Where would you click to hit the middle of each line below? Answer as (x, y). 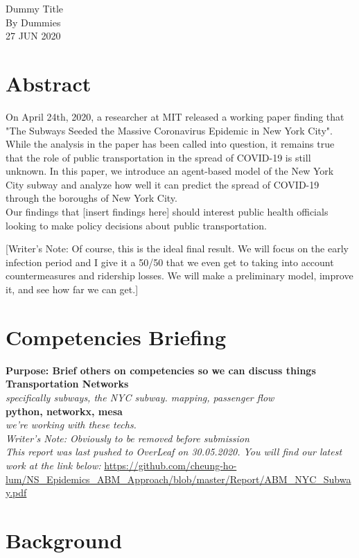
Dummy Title (35, 8)
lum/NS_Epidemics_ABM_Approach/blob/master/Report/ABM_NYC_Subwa (178, 479)
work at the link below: (53, 465)
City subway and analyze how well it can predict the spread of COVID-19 (163, 184)
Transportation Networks (67, 384)
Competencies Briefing (116, 337)
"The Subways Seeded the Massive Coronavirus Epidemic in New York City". (169, 130)
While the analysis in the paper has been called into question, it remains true (170, 144)
